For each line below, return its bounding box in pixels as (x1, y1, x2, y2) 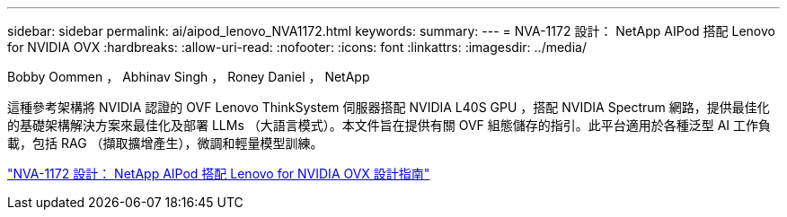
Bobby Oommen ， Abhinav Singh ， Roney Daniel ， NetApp (7, 69, 370, 84)
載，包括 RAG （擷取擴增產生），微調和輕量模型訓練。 (7, 135, 323, 151)
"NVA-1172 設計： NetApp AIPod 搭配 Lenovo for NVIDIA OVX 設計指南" (7, 166, 430, 181)
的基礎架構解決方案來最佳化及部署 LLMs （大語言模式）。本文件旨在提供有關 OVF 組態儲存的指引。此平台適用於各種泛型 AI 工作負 (7, 117, 772, 133)
